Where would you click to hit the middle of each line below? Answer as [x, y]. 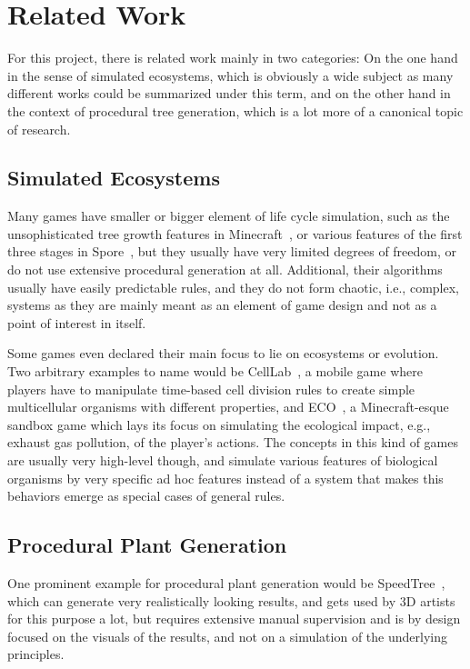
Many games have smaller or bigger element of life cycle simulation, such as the [229, 216]
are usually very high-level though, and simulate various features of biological [223, 460]
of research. [39, 129]
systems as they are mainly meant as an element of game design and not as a [222, 305]
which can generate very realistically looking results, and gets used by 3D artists [231, 600]
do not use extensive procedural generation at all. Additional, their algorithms [225, 270]
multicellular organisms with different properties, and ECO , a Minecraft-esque [228, 407]
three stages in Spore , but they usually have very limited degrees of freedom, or [232, 251]
